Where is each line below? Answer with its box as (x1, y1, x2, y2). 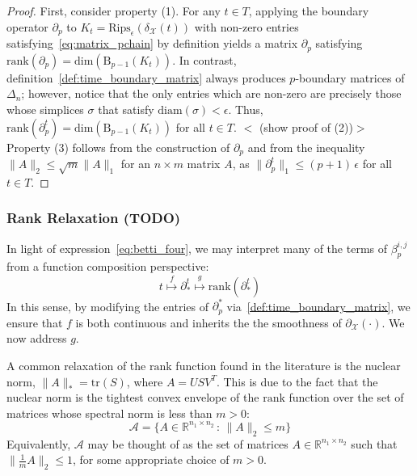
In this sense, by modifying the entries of (6, 297, 209, 314)
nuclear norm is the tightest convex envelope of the (6, 389, 259, 406)
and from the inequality (247, 138, 365, 155)
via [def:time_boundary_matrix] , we (226, 297, 411, 314)
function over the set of (289, 389, 404, 406)
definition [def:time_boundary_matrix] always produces (6, 69, 286, 86)
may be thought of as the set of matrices (87, 435, 289, 452)
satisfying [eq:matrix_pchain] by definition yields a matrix (6, 35, 298, 52)
